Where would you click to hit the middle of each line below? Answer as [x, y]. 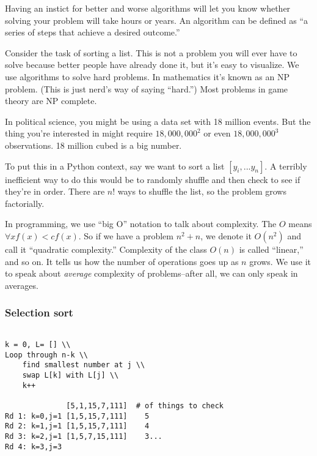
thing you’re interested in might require [79, 133]
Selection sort [39, 312]
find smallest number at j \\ [84, 365]
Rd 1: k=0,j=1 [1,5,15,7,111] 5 [77, 416]
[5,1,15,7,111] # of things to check [145, 406]
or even [217, 133]
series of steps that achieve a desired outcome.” [93, 32]
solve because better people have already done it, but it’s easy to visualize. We [152, 65]
